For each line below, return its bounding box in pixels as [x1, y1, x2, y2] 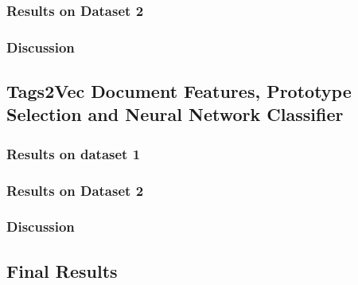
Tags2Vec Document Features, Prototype [6, 79, 352, 103]
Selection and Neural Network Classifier [6, 102, 344, 127]
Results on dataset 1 [6, 143, 141, 163]
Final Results [6, 258, 118, 283]
